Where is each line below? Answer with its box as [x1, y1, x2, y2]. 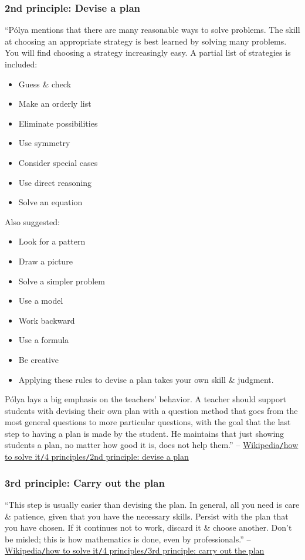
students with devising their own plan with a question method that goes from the [5, 404, 298, 416]
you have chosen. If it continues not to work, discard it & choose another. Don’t [5, 521, 292, 534]
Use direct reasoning [18, 176, 92, 188]
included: [5, 58, 38, 70]
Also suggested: [5, 215, 60, 228]
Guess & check [18, 77, 72, 90]
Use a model [18, 294, 63, 307]
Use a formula [18, 334, 69, 346]
